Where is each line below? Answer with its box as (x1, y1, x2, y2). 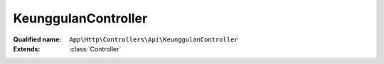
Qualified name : (13, 35, 62, 44)
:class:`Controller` (69, 44, 122, 53)
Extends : (13, 44, 41, 53)
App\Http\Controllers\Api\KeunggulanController (69, 35, 238, 44)
